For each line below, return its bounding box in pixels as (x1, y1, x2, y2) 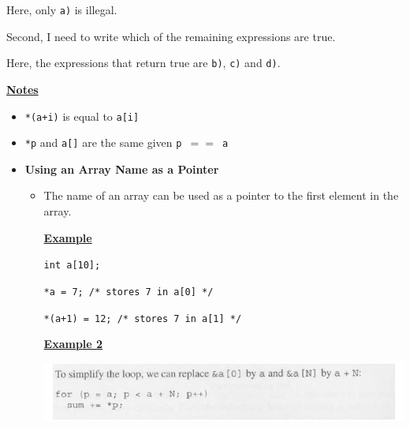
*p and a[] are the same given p (24, 134, 182, 151)
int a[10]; (43, 260, 101, 272)
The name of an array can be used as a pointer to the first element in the (43, 187, 399, 204)
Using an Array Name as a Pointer (24, 160, 219, 177)
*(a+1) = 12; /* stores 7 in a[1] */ (43, 313, 242, 324)
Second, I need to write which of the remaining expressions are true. (6, 28, 336, 44)
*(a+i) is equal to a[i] (24, 107, 140, 124)
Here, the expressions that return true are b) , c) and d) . (6, 54, 281, 71)
